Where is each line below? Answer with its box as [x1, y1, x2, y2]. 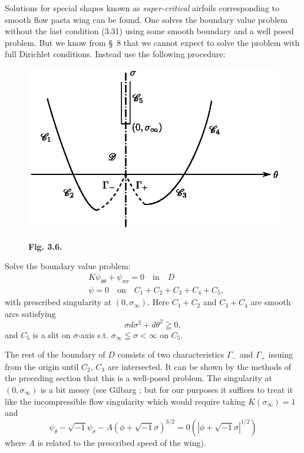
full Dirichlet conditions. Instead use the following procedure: [5, 48, 226, 60]
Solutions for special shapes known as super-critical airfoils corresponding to [5, 2, 280, 14]
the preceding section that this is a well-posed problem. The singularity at [5, 372, 272, 384]
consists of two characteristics [117, 348, 224, 361]
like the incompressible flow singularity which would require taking [5, 395, 246, 407]
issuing [268, 348, 293, 361]
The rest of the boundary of [5, 348, 105, 361]
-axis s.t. [78, 328, 109, 340]
